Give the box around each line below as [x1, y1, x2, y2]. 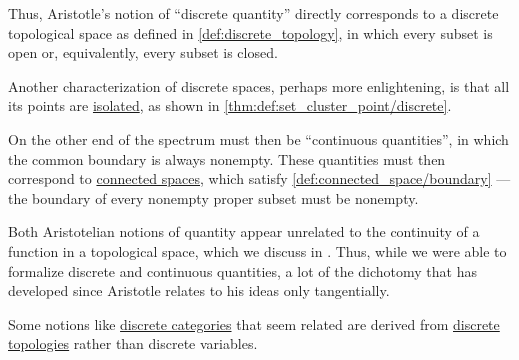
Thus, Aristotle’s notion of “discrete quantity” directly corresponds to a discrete [8, 3, 499, 23]
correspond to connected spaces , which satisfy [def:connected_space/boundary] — [8, 168, 511, 189]
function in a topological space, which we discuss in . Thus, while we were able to [8, 240, 507, 261]
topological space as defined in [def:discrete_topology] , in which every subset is [8, 22, 493, 43]
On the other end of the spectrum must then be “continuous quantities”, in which [8, 128, 509, 149]
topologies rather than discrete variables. [8, 333, 258, 354]
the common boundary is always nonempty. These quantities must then [8, 148, 446, 169]
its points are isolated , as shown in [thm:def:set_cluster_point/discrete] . [8, 95, 452, 116]
